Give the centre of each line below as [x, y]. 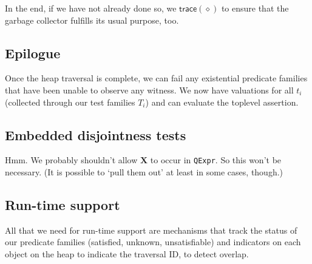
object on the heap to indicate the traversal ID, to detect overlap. [127, 254]
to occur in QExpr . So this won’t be [216, 160]
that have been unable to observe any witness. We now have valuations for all [149, 90]
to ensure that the [255, 8]
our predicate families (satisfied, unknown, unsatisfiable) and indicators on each [153, 242]
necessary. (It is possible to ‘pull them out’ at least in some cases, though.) [144, 172]
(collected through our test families [70, 102]
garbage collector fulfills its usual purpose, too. [92, 20]
